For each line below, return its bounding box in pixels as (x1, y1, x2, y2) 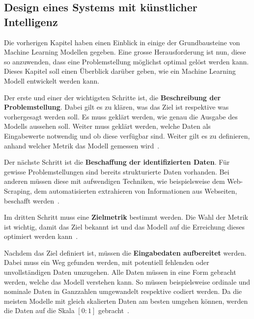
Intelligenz (4, 14, 58, 29)
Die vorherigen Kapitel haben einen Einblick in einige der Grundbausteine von (4, 37, 240, 47)
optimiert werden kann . (4, 231, 78, 241)
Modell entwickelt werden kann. (4, 75, 100, 86)
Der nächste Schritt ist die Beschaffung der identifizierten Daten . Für (4, 157, 230, 167)
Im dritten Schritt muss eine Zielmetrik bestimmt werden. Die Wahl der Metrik (4, 212, 248, 222)
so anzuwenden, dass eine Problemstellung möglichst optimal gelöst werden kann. (4, 56, 249, 66)
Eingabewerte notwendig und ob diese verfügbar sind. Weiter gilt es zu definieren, (4, 130, 250, 141)
